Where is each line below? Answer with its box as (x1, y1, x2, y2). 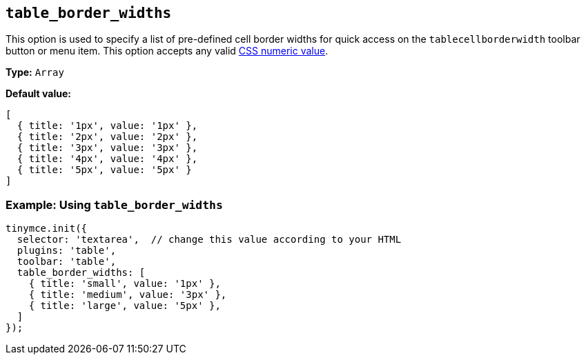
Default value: (6, 88, 71, 100)
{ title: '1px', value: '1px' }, (17, 120, 198, 132)
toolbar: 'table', (17, 256, 117, 268)
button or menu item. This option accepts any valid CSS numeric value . (6, 45, 329, 57)
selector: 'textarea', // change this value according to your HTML (17, 234, 402, 246)
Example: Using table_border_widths (6, 197, 223, 212)
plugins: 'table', (17, 245, 117, 257)
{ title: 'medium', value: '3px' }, (28, 289, 227, 301)
